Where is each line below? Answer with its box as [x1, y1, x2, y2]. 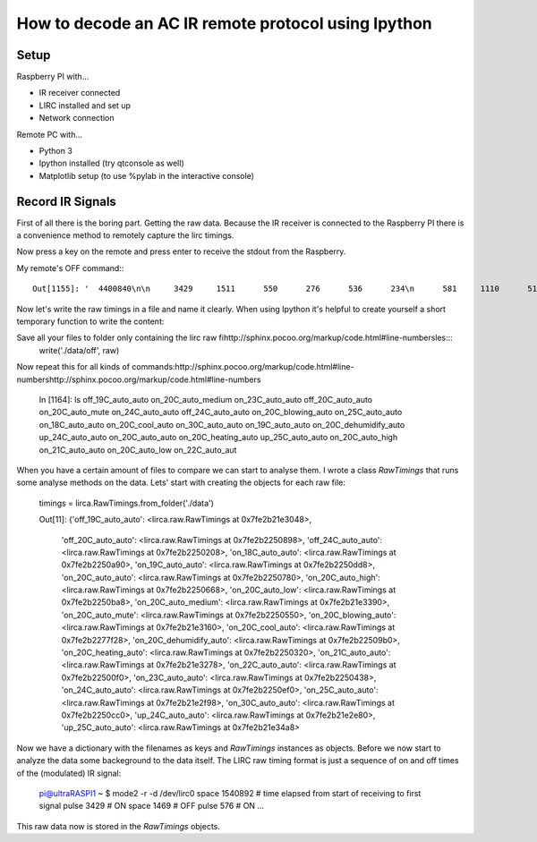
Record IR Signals [16, 193, 116, 209]
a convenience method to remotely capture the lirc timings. [16, 230, 234, 241]
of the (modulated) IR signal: [16, 768, 122, 778]
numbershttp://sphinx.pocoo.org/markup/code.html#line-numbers [16, 374, 261, 385]
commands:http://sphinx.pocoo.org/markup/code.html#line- [131, 361, 354, 372]
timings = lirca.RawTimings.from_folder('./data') [38, 498, 215, 508]
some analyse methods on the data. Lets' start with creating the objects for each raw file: [16, 477, 346, 488]
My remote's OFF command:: [16, 262, 124, 273]
